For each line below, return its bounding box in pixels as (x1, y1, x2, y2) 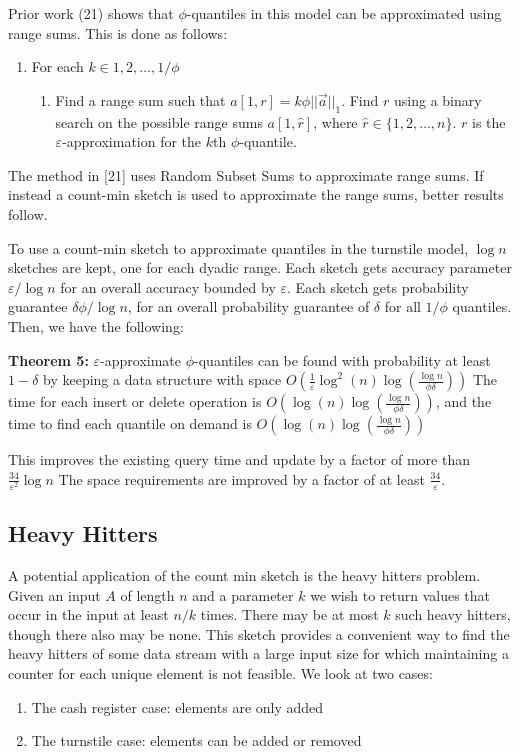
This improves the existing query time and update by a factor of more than (8, 449, 470, 470)
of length (120, 584, 175, 605)
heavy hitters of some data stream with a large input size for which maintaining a (8, 643, 509, 664)
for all (384, 296, 421, 317)
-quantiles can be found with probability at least (194, 349, 491, 370)
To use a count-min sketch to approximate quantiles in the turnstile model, (8, 237, 469, 258)
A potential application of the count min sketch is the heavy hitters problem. (8, 565, 481, 586)
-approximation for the (62, 131, 202, 152)
